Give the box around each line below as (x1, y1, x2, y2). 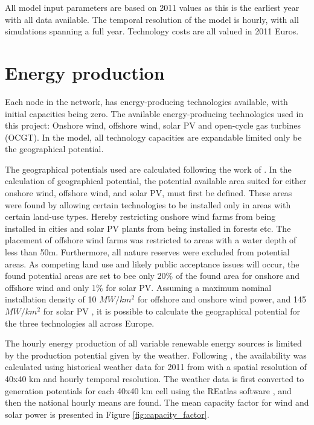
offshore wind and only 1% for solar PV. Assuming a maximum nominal (5, 281, 272, 293)
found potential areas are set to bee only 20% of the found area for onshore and (5, 269, 300, 282)
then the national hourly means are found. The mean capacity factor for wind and (5, 396, 309, 409)
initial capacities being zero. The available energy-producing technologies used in (5, 107, 304, 120)
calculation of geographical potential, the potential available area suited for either (5, 174, 307, 187)
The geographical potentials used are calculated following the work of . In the (5, 162, 292, 175)
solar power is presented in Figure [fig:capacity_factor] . (5, 407, 210, 420)
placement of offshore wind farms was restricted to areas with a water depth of (5, 234, 296, 246)
